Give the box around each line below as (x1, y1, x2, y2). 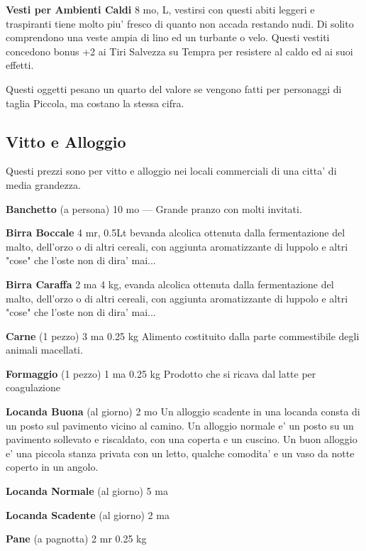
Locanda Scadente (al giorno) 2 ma (6, 507, 170, 522)
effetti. (6, 58, 34, 72)
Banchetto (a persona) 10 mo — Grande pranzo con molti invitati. (6, 201, 302, 216)
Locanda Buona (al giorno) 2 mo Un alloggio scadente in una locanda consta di (6, 404, 360, 419)
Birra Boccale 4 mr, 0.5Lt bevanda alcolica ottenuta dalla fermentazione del (6, 225, 345, 240)
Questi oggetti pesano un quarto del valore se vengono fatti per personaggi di (6, 81, 342, 96)
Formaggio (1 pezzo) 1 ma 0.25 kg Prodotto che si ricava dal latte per (6, 366, 316, 381)
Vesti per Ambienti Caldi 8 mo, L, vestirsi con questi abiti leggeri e (6, 2, 315, 16)
